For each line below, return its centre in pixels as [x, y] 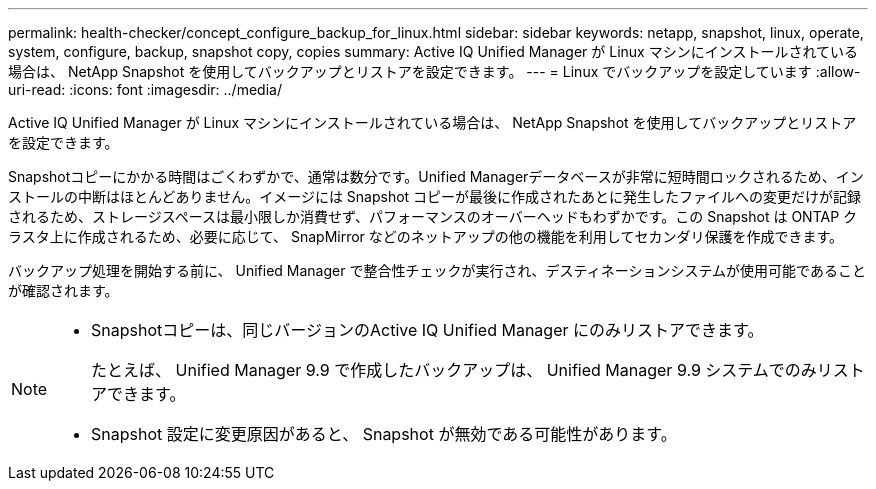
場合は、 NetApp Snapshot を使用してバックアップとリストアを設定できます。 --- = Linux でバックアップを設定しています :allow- [434, 71]
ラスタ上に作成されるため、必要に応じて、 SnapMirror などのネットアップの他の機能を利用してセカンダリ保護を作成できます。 [425, 236]
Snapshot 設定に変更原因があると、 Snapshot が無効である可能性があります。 [384, 434]
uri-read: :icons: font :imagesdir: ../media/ [145, 89]
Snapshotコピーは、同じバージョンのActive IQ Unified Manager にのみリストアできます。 [427, 330]
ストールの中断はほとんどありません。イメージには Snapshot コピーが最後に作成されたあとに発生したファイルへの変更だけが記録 [435, 196]
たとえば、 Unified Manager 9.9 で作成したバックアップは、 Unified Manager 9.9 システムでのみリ [462, 370]
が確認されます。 [63, 290]
